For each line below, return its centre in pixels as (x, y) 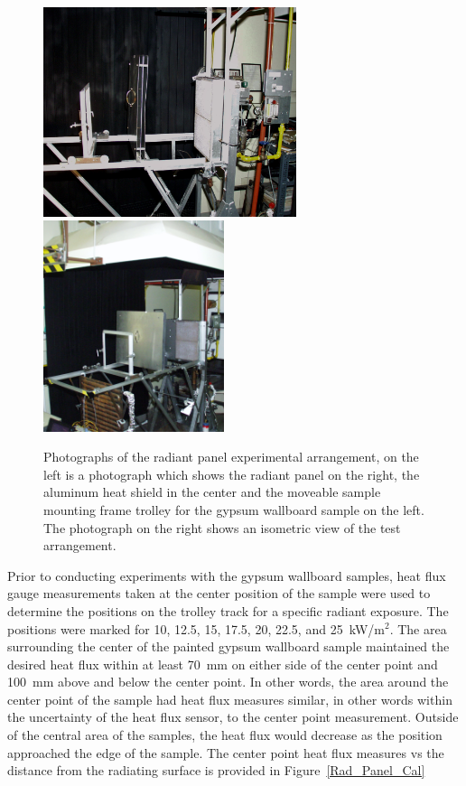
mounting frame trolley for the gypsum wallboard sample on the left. (234, 509)
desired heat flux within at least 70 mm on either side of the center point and (223, 664)
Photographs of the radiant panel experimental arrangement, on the (231, 457)
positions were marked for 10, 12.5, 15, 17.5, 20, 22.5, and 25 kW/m (196, 628)
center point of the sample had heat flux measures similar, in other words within (230, 699)
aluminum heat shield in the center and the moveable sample (212, 492)
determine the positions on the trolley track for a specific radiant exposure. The (228, 610)
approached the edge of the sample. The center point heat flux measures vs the (226, 752)
